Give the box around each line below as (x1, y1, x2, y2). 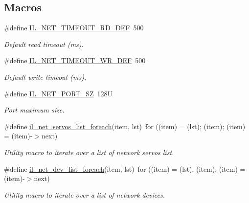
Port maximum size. (4, 105, 65, 115)
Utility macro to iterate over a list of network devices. (4, 189, 165, 200)
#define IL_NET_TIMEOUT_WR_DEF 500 (4, 55, 146, 66)
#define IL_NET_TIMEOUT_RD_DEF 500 (4, 23, 144, 33)
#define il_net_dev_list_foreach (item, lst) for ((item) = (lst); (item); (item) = (4, 163, 246, 174)
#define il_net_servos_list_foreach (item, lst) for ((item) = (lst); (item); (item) (4, 121, 246, 131)
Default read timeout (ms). (4, 39, 84, 49)
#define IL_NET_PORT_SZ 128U (4, 88, 113, 98)
